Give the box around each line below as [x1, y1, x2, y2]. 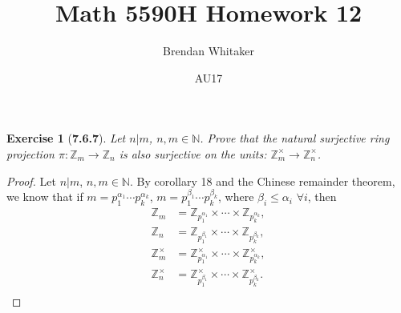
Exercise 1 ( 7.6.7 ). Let [6, 130, 126, 146]
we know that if [6, 188, 83, 205]
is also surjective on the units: [119, 145, 267, 162]
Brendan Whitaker [163, 42, 254, 59]
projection [6, 145, 55, 162]
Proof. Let [6, 172, 56, 189]
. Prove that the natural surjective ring [200, 130, 390, 146]
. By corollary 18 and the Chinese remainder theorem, [129, 172, 395, 189]
